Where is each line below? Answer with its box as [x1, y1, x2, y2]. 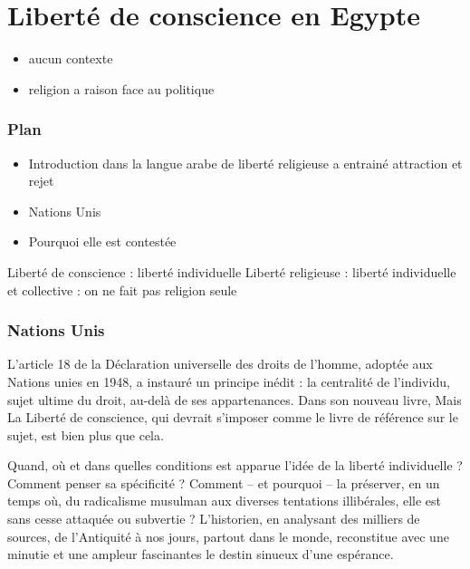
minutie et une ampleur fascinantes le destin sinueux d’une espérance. [7, 545, 394, 564]
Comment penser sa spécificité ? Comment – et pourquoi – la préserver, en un [7, 473, 440, 492]
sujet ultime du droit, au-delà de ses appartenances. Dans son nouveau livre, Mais [7, 390, 462, 409]
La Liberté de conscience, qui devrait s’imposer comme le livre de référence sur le [7, 408, 458, 427]
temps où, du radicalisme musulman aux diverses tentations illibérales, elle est [7, 491, 442, 510]
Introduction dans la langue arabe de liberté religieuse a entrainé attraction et [28, 153, 463, 172]
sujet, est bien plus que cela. [7, 425, 164, 444]
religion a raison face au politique [28, 79, 215, 98]
